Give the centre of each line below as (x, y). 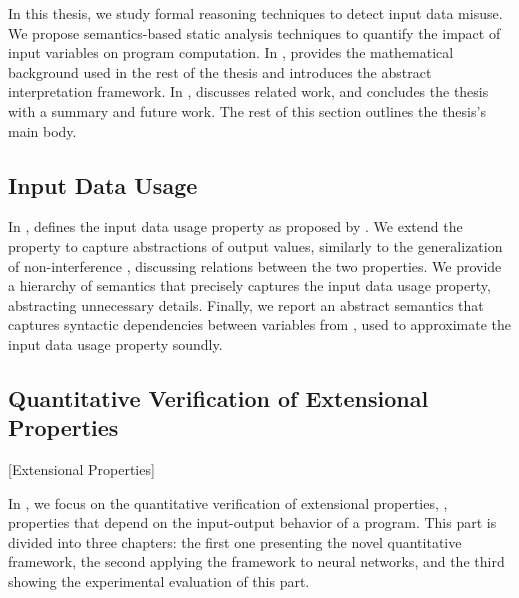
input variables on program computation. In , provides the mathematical (231, 52)
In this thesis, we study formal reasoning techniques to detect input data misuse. (255, 13)
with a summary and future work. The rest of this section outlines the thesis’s (247, 110)
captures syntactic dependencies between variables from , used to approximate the (259, 324)
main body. (42, 130)
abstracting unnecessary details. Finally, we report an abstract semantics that (246, 304)
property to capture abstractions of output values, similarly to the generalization (255, 245)
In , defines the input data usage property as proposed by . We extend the (235, 226)
